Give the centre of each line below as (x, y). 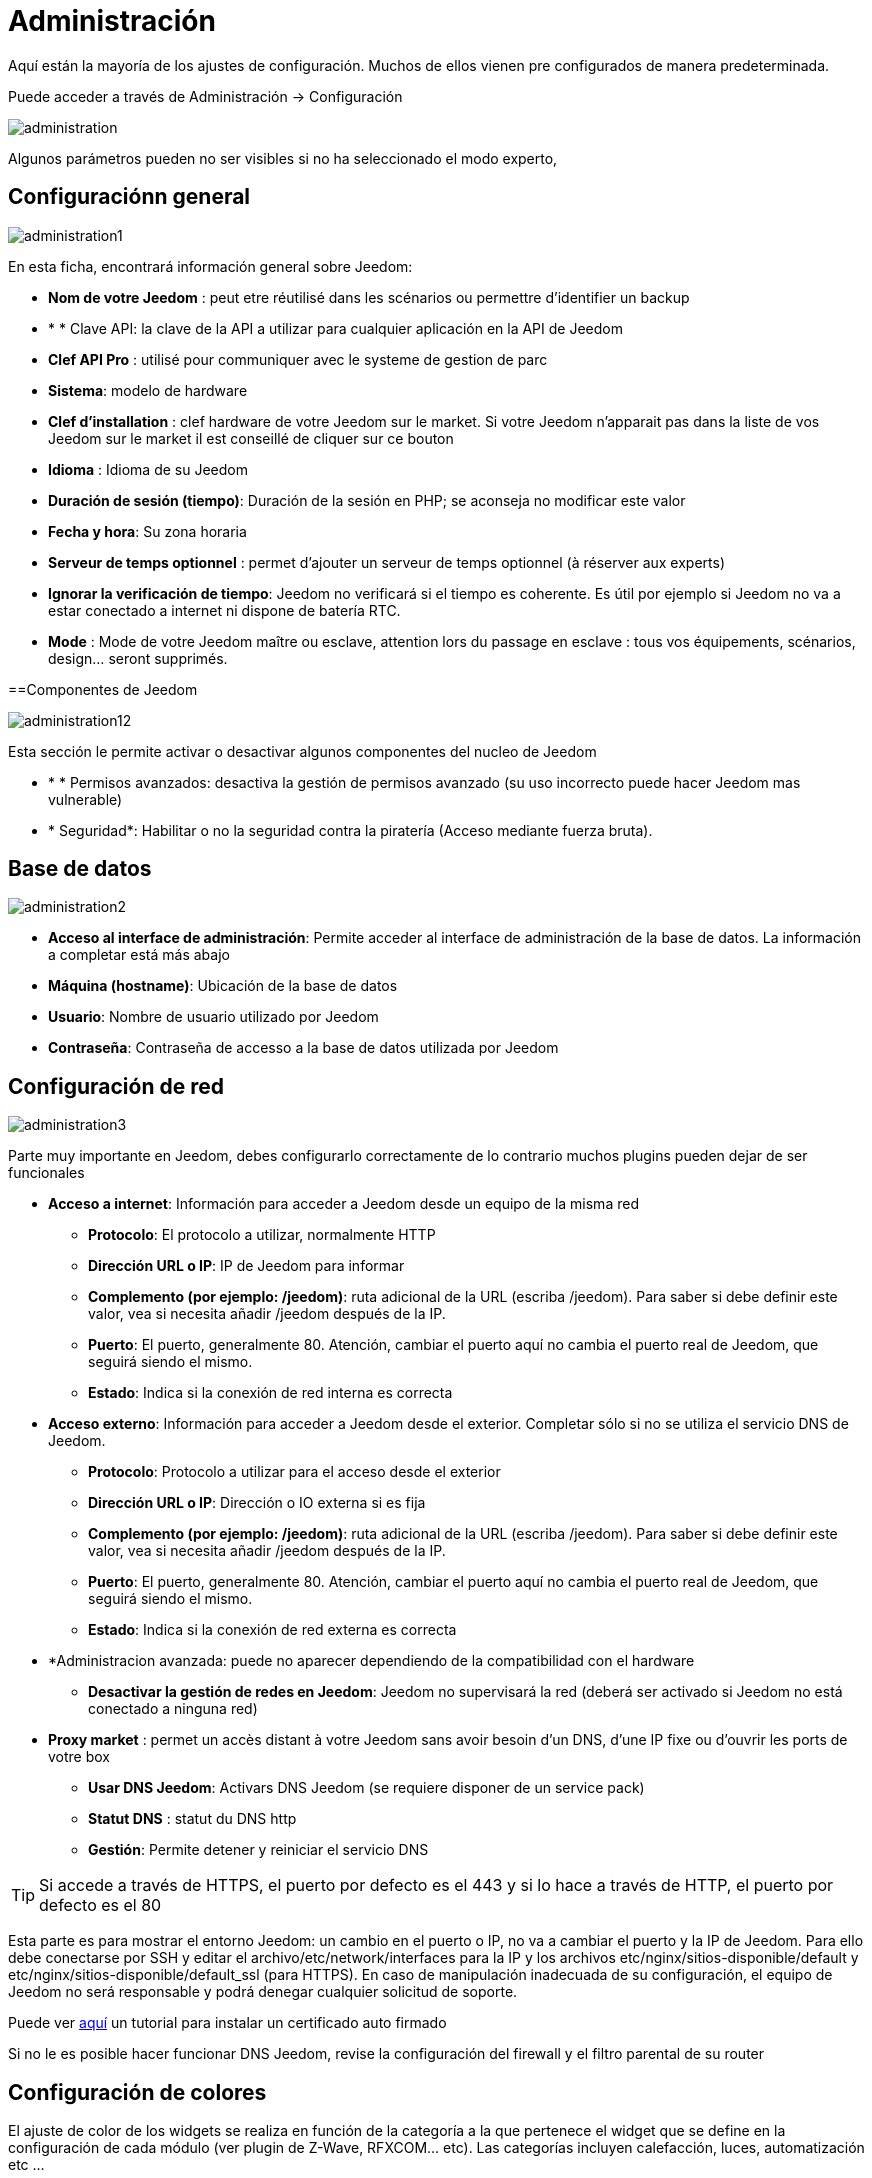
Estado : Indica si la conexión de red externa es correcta (272, 1630)
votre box (79, 1757)
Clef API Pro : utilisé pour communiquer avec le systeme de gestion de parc (298, 359)
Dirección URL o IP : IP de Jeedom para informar (246, 1266)
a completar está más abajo (139, 955)
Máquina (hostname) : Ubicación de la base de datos (223, 986)
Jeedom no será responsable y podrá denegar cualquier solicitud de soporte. (263, 1992)
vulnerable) (85, 799)
